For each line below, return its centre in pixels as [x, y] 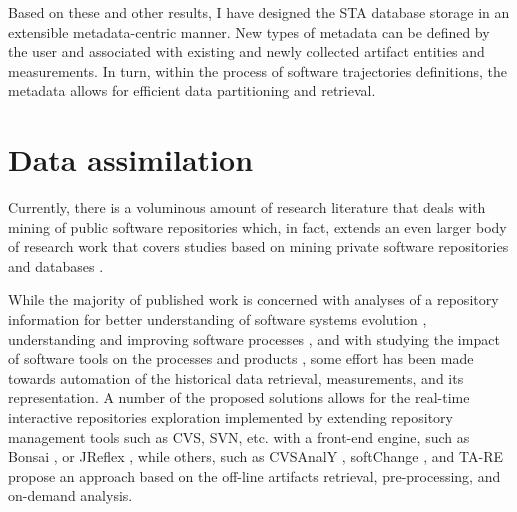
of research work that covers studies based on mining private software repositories [258, 246]
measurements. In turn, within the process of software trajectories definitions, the [257, 70]
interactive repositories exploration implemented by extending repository [230, 417]
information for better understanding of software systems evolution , [217, 319]
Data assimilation [131, 159]
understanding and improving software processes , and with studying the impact [254, 338]
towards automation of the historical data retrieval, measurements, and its [236, 377]
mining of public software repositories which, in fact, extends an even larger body [257, 226]
